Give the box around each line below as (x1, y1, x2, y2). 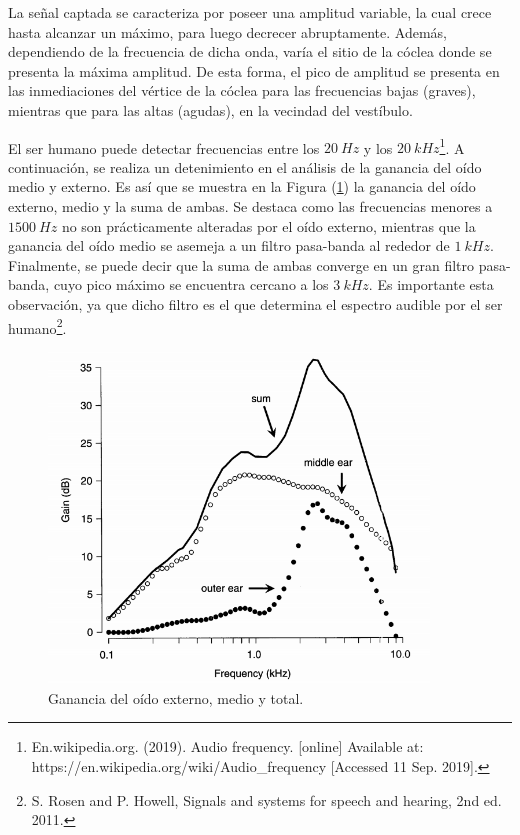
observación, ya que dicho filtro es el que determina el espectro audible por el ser (8, 293, 503, 314)
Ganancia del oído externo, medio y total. (48, 687, 304, 708)
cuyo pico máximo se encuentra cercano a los (53, 274, 329, 295)
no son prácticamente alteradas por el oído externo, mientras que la (61, 215, 476, 236)
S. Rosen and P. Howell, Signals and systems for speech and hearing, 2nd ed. (31, 789, 502, 810)
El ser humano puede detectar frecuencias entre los (8, 137, 320, 158)
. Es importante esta (368, 274, 494, 295)
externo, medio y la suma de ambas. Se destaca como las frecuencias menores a (8, 196, 493, 216)
